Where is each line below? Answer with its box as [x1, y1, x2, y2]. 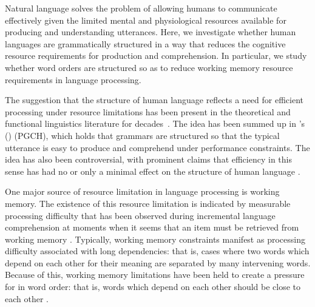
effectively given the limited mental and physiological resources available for [5, 13, 286, 26]
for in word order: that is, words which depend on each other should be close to [5, 280, 301, 293]
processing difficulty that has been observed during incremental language [5, 209, 276, 221]
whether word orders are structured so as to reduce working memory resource [5, 61, 293, 73]
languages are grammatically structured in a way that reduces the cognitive [5, 37, 286, 50]
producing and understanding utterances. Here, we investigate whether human [5, 25, 296, 38]
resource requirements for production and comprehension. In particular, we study [5, 49, 307, 62]
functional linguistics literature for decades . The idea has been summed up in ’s [5, 117, 305, 130]
